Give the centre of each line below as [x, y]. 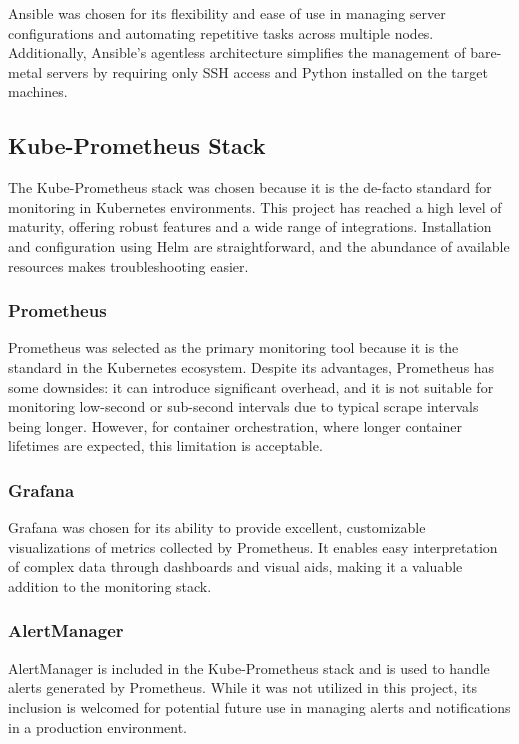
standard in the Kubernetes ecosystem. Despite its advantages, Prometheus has [251, 366]
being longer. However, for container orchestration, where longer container [235, 425]
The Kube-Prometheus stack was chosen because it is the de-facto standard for [250, 187]
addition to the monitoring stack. [110, 585]
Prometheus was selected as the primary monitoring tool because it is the [233, 347]
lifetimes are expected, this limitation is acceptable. [165, 445]
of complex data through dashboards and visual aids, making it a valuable [235, 566]
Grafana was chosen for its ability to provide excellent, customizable [217, 527]
